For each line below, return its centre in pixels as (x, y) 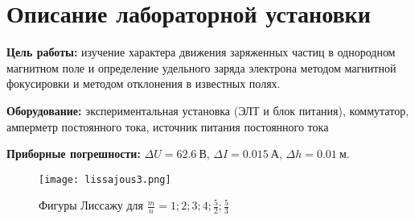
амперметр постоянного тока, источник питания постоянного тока (168, 126)
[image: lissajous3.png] (105, 179)
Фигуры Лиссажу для (91, 205)
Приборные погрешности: (74, 154)
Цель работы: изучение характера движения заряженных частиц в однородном (201, 52)
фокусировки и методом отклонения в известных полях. (144, 83)
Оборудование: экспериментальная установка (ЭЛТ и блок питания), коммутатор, (208, 110)
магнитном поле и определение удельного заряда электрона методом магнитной (201, 67)
